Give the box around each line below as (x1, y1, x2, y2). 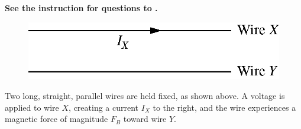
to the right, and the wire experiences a (153, 101, 296, 113)
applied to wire (5, 101, 59, 113)
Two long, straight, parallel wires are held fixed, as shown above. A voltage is (5, 90, 285, 102)
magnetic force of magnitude (5, 113, 108, 125)
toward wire (123, 113, 167, 125)
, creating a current (69, 101, 139, 113)
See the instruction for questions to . (5, 2, 158, 14)
